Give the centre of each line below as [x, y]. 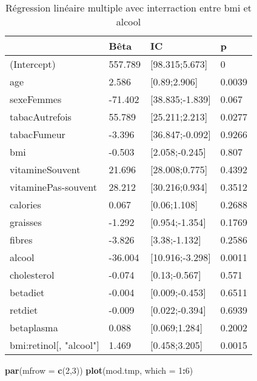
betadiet [27, 292]
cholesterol [32, 275]
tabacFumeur [38, 134]
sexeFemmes [36, 99]
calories [25, 204]
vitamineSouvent [45, 169]
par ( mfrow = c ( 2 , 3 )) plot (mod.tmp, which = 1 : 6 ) [99, 370]
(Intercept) [33, 64]
